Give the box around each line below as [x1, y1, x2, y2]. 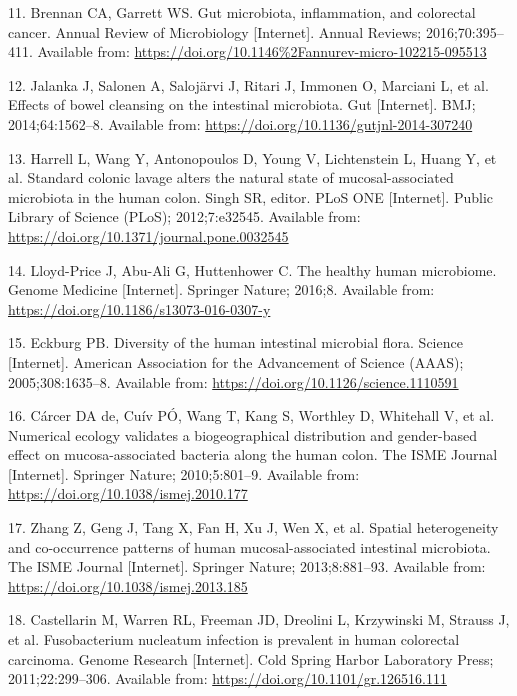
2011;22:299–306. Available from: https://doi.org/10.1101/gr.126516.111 [8, 668, 447, 689]
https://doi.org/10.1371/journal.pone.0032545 [8, 225, 289, 246]
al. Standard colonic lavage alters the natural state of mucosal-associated [8, 167, 454, 188]
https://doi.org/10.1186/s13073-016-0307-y [8, 298, 271, 319]
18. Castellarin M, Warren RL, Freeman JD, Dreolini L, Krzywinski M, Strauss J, [8, 609, 510, 630]
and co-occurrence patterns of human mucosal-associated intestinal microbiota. [8, 536, 491, 557]
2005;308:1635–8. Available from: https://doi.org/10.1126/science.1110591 [8, 371, 459, 392]
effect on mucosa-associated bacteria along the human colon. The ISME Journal [8, 444, 498, 465]
